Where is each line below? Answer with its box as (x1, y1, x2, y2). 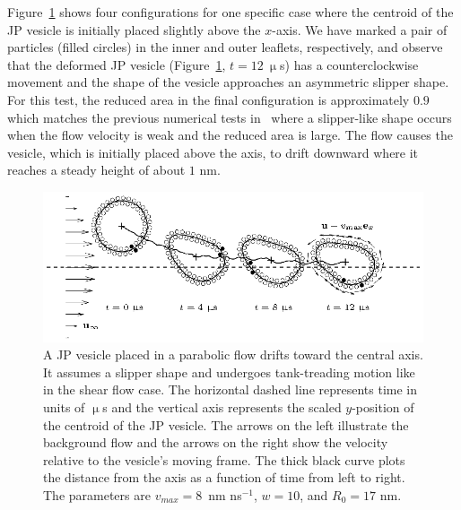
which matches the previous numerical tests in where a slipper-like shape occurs (7, 108, 452, 126)
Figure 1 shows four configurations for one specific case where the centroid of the (7, 3, 454, 21)
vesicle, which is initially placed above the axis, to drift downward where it (7, 143, 419, 161)
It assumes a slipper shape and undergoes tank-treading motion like (43, 362, 415, 381)
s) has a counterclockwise (280, 55, 419, 73)
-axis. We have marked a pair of (272, 20, 448, 39)
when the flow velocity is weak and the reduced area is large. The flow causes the (7, 125, 453, 144)
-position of (352, 398, 414, 416)
